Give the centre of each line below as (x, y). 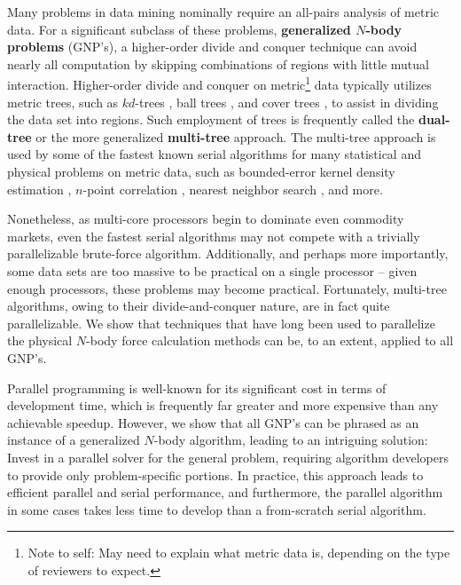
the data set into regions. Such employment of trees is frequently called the (211, 119)
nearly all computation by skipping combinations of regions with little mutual (218, 63)
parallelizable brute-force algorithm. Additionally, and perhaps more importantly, (228, 253)
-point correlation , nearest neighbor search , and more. (233, 189)
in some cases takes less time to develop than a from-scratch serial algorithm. (217, 509)
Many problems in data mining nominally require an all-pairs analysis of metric (223, 12)
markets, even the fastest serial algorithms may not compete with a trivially (214, 236)
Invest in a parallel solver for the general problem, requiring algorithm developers (228, 457)
